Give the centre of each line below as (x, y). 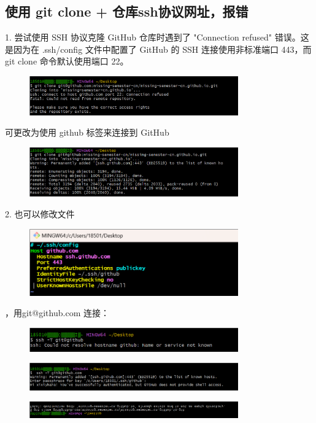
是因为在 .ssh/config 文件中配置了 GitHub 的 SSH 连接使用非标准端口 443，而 (158, 49)
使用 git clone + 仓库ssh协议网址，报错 (127, 11)
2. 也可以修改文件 (40, 214)
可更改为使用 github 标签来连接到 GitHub (87, 132)
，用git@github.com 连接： (57, 313)
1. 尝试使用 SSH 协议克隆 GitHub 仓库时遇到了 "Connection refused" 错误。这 (157, 37)
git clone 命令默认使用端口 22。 (67, 61)
